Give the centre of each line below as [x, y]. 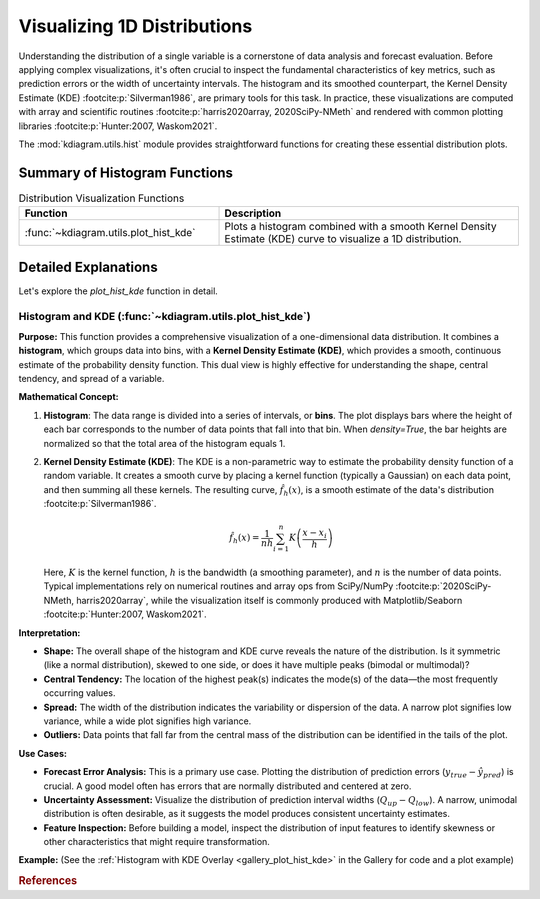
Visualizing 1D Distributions [135, 26]
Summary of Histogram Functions [126, 172]
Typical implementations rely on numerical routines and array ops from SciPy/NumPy [218, 586]
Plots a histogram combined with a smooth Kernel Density [360, 227]
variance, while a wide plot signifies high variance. [147, 721]
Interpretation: [49, 632]
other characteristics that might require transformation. [156, 842]
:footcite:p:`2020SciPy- [443, 586]
